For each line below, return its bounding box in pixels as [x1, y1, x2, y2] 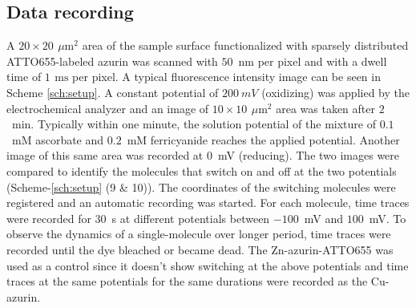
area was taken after [276, 99, 375, 116]
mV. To [369, 209, 406, 226]
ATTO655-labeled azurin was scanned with [6, 52, 218, 69]
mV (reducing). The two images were [217, 147, 400, 164]
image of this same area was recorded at [6, 147, 204, 164]
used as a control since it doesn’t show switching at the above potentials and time [6, 257, 409, 274]
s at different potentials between [111, 209, 270, 226]
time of [6, 68, 42, 85]
